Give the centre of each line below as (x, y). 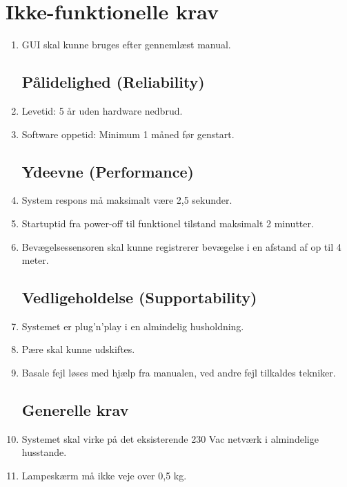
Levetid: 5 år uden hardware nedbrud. (102, 110)
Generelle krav (75, 410)
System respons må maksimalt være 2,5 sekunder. (127, 200)
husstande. (44, 452)
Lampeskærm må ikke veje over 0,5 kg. (104, 476)
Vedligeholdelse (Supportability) (139, 297)
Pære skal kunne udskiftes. (78, 349)
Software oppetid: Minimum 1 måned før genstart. (128, 134)
